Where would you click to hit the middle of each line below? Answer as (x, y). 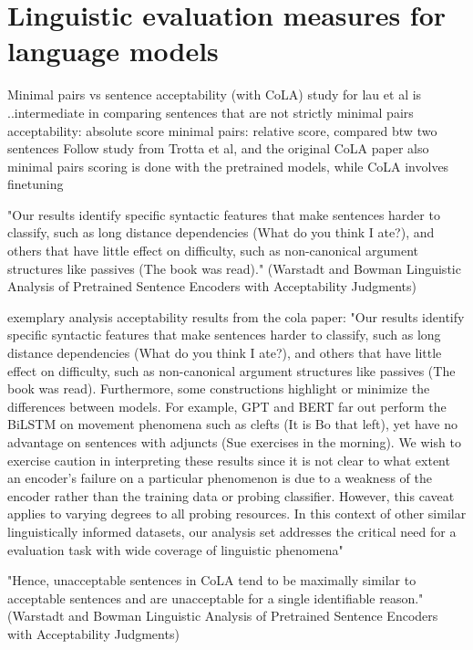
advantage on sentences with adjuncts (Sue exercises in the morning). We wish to (234, 442)
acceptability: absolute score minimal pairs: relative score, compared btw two (222, 130)
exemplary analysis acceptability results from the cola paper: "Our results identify (236, 316)
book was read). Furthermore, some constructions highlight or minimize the (219, 388)
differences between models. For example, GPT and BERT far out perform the (227, 406)
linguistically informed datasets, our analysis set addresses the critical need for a (232, 531)
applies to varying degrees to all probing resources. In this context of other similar (237, 514)
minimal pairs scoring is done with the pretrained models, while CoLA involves (228, 166)
